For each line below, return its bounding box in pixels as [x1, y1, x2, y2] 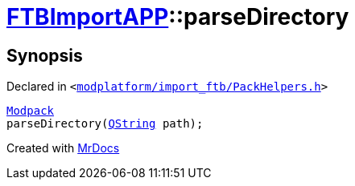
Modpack [6, 104, 55, 118]
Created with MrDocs [6, 141, 120, 156]
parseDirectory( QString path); [6, 117, 204, 131]
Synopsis [6, 45, 83, 66]
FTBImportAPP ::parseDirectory [6, 3, 349, 30]
